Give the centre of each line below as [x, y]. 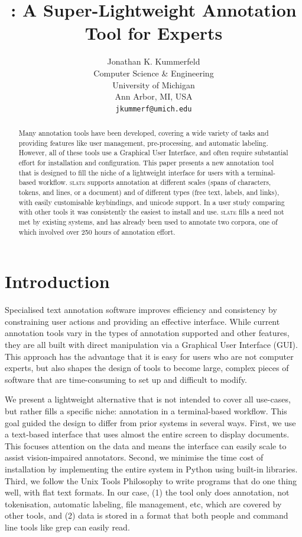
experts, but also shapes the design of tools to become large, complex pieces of [147, 368]
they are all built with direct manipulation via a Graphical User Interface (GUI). [151, 345]
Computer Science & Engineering [154, 73]
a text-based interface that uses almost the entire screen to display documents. [147, 434]
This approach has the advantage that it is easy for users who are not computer [149, 356]
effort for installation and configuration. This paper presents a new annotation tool [146, 163]
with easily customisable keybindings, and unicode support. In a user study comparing [152, 202]
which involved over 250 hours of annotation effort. [97, 231]
